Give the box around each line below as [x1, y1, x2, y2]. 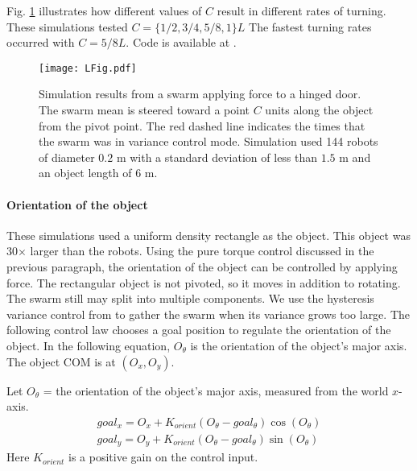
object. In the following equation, [6, 337, 171, 353]
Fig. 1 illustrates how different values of [6, 2, 202, 19]
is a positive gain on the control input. [68, 448, 258, 465]
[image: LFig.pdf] [39, 62, 137, 74]
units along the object [265, 101, 374, 118]
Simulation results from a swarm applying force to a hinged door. [39, 85, 361, 102]
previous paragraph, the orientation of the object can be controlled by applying [6, 258, 398, 275]
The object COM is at [6, 353, 116, 370]
